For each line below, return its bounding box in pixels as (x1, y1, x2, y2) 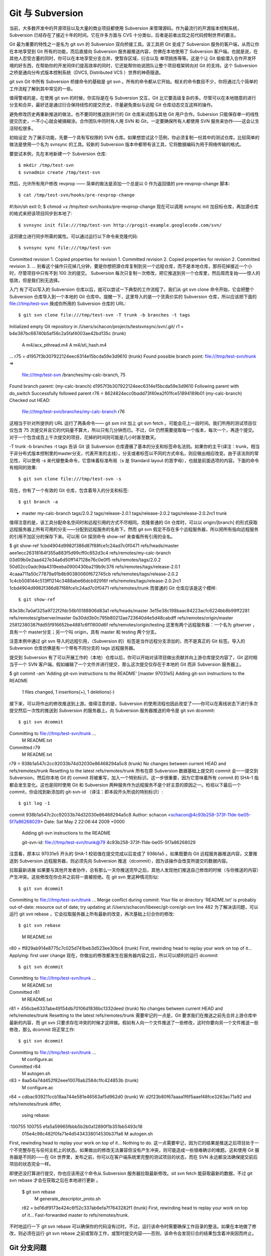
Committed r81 (9, 989, 40, 995)
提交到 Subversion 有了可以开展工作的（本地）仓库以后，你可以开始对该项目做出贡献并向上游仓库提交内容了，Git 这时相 (9, 654, 258, 660)
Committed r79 (9, 744, 40, 751)
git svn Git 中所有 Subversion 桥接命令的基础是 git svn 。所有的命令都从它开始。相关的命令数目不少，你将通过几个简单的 (9, 78, 258, 85)
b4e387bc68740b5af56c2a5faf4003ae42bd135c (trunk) (9, 331, 126, 337)
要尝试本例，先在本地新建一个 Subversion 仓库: (9, 151, 107, 157)
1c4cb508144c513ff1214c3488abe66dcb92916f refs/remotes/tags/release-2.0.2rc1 (9, 578, 181, 584)
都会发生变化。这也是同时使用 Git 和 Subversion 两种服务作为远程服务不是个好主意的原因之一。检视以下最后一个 (9, 782, 241, 788)
